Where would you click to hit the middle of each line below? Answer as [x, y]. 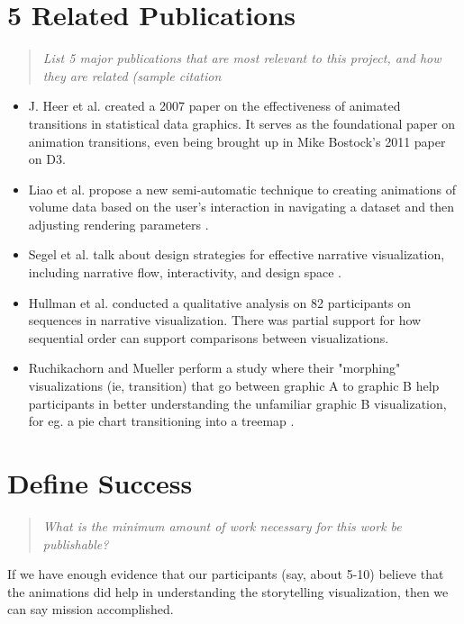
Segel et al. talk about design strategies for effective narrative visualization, [237, 254]
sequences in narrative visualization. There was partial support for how [225, 320]
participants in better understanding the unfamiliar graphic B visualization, [237, 403]
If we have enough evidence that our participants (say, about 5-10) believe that [226, 574]
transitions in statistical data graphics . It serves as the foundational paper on [242, 123]
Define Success [100, 483]
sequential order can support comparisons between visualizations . [209, 337]
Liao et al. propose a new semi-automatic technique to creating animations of [242, 189]
